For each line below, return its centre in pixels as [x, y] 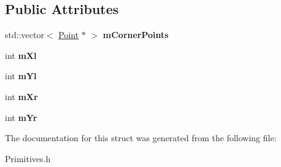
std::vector [25, 35]
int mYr [21, 117]
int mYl [21, 76]
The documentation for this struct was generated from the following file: [141, 138]
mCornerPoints [136, 35]
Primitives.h [28, 158]
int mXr [21, 96]
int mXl [21, 55]
